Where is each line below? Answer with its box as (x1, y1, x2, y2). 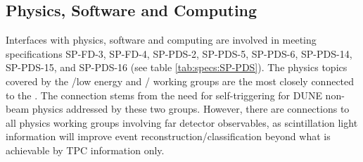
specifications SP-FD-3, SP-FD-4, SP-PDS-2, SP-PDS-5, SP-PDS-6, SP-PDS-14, (6, 46, 352, 61)
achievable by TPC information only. (6, 142, 165, 157)
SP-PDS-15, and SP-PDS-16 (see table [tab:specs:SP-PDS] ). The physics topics (6, 60, 348, 75)
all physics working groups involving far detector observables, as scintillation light (6, 115, 358, 130)
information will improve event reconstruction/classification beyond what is (6, 129, 331, 144)
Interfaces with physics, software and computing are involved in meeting (6, 32, 317, 47)
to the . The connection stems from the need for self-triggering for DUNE (6, 87, 322, 102)
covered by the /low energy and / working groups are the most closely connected (6, 73, 355, 88)
